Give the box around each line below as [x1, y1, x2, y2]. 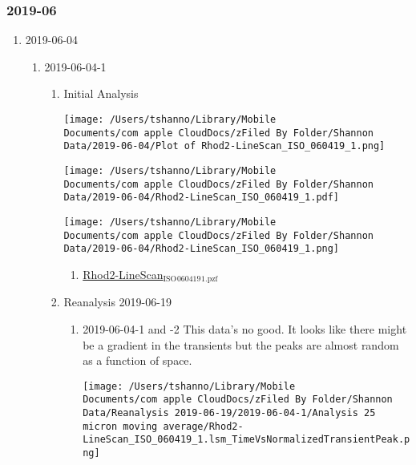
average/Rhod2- [163, 420, 244, 432]
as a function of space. [83, 352, 192, 369]
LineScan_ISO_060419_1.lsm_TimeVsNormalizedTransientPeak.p [83, 434, 410, 446]
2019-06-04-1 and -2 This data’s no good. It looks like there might [83, 320, 407, 337]
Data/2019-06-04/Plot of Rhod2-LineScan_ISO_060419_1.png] [63, 140, 386, 152]
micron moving [83, 420, 158, 432]
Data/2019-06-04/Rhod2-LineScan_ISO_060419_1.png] [63, 243, 340, 255]
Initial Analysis [63, 85, 139, 102]
